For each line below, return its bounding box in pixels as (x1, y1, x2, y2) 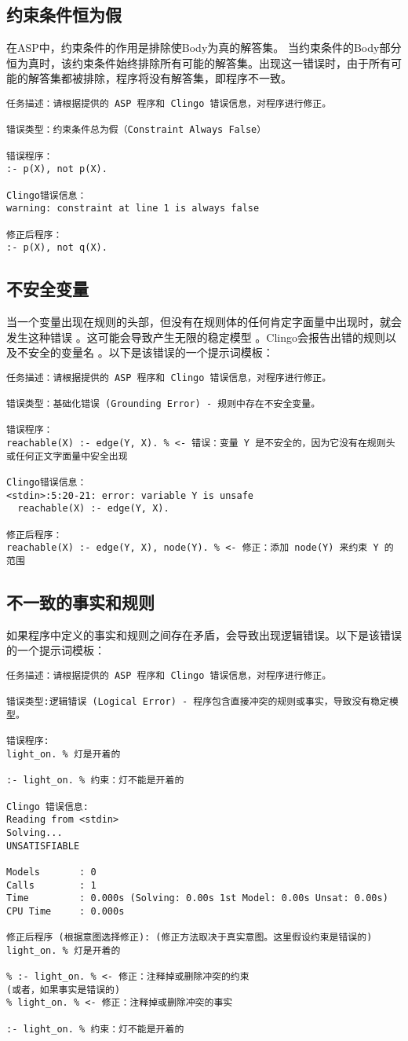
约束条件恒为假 (6, 2, 122, 27)
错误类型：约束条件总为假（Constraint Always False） (6, 124, 267, 136)
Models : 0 (6, 866, 97, 878)
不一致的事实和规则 (6, 590, 155, 614)
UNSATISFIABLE (6, 840, 80, 852)
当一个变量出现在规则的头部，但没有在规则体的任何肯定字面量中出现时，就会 (6, 313, 402, 330)
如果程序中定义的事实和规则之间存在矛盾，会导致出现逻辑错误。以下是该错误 (6, 626, 402, 643)
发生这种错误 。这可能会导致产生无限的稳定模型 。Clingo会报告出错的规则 (6, 328, 385, 345)
